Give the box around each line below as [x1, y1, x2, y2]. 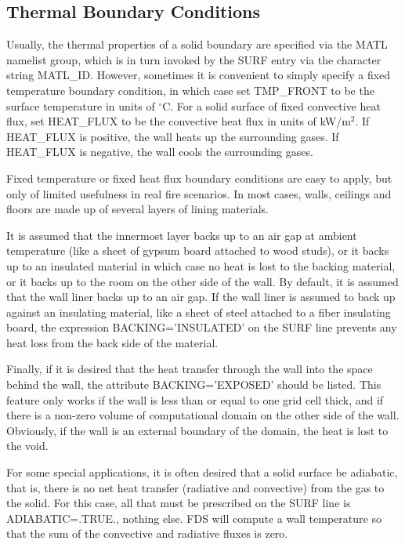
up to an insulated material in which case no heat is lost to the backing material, [6, 257, 396, 274]
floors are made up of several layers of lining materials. [6, 201, 269, 217]
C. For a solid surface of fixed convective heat [162, 97, 381, 114]
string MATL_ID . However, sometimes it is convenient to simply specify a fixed [6, 67, 391, 83]
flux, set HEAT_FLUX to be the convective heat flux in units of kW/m [6, 113, 351, 129]
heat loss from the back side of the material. [6, 334, 219, 350]
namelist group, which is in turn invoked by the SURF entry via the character [6, 51, 381, 67]
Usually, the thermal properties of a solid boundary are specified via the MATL [6, 36, 388, 53]
